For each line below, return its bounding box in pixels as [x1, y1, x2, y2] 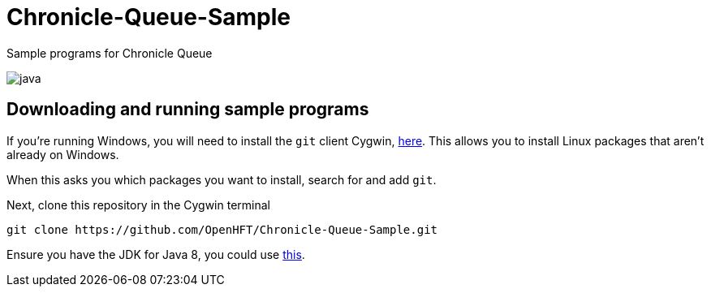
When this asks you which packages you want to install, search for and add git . [6, 172, 437, 187]
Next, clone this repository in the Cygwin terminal [6, 197, 270, 212]
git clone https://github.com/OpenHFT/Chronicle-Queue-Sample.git [6, 222, 438, 236]
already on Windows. [6, 147, 119, 162]
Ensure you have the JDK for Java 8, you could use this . [6, 247, 305, 261]
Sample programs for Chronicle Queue [6, 45, 213, 60]
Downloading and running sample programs [6, 99, 369, 120]
